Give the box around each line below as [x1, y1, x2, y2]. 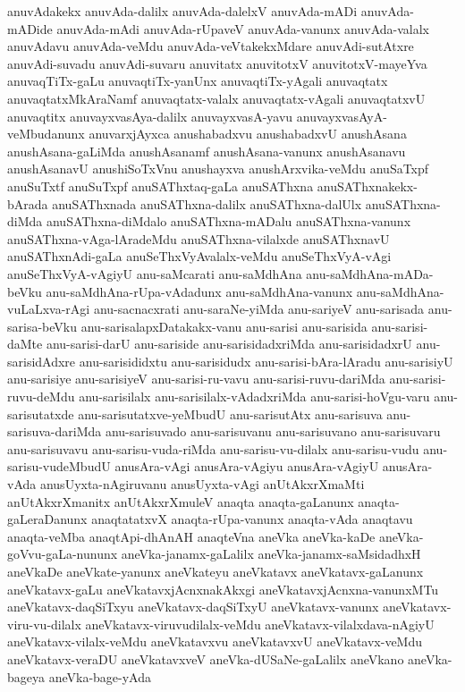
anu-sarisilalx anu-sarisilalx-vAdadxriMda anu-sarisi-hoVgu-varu [79, 387, 430, 406]
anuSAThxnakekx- [317, 176, 418, 195]
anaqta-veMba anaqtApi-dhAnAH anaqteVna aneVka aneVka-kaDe [7, 527, 376, 545]
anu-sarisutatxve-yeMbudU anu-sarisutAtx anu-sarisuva [78, 404, 383, 423]
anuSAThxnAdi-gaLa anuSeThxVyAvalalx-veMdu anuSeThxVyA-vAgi [7, 247, 392, 266]
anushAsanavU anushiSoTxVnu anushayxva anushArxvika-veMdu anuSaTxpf [7, 159, 429, 178]
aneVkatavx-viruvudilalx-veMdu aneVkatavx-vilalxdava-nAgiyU [85, 614, 435, 633]
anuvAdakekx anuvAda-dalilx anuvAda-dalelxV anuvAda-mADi [7, 2, 358, 20]
